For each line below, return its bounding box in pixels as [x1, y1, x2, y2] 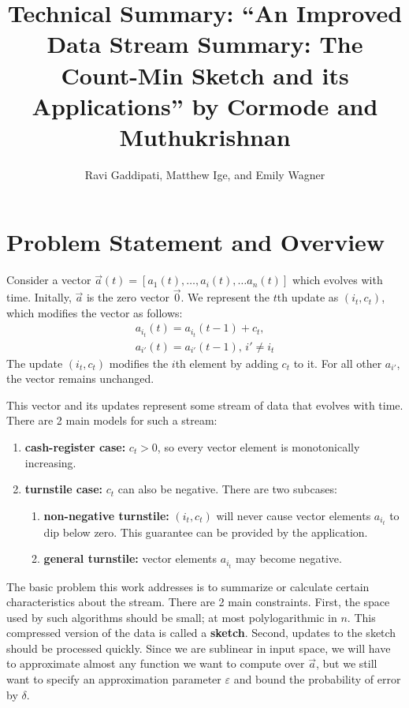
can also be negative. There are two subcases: [117, 481, 337, 497]
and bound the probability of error [233, 671, 401, 687]
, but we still [315, 655, 377, 672]
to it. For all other [293, 354, 382, 371]
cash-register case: [24, 438, 126, 455]
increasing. [24, 454, 76, 470]
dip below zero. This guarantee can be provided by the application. [43, 523, 368, 540]
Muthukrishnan [119, 120, 291, 152]
